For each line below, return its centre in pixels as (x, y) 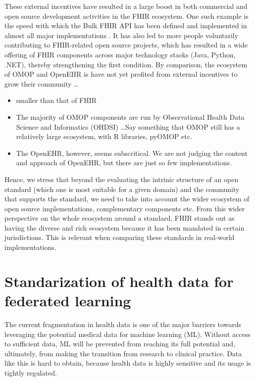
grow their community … (42, 83)
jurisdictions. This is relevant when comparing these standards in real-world (120, 237)
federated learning (68, 301)
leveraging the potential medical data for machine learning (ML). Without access (127, 334)
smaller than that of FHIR (56, 100)
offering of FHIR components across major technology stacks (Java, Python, (120, 54)
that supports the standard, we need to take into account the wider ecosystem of (127, 199)
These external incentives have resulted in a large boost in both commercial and (126, 6)
